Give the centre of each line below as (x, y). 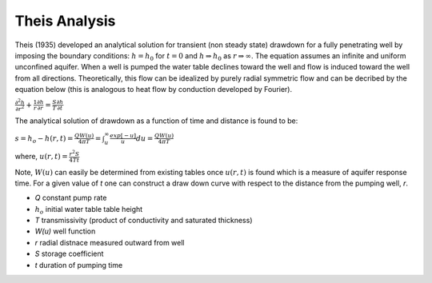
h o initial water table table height (89, 210)
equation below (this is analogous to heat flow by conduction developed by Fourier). (154, 90)
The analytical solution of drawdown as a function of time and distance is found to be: (156, 121)
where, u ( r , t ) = (41, 156)
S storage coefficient (69, 254)
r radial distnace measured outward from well (110, 242)
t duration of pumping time (79, 265)
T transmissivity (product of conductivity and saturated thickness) (144, 221)
